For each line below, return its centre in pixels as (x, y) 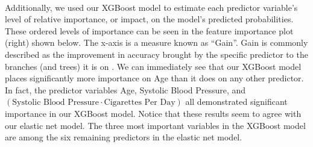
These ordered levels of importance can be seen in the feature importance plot (149, 30)
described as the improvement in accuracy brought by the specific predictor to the (156, 54)
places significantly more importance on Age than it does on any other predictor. (154, 78)
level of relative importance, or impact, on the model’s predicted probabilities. (149, 19)
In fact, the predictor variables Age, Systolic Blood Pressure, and (125, 89)
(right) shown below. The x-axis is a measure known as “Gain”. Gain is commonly (156, 42)
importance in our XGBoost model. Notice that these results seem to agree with (153, 113)
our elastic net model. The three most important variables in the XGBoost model (155, 125)
